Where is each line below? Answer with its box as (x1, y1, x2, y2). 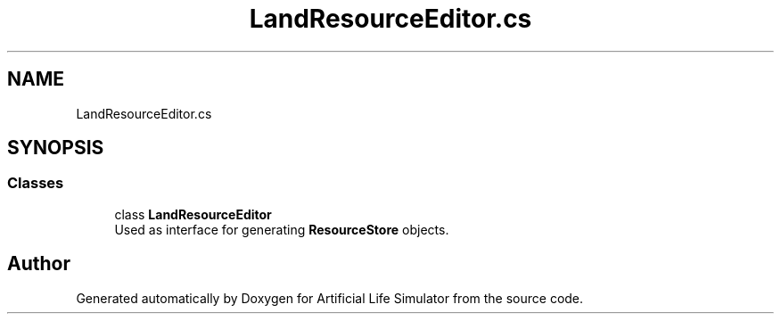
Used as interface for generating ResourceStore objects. (114, 221, 449, 237)
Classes (7, 174, 64, 193)
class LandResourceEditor (114, 206, 272, 222)
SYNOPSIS (7, 136, 104, 160)
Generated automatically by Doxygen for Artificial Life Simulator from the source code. (76, 290, 584, 306)
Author (7, 252, 70, 276)
